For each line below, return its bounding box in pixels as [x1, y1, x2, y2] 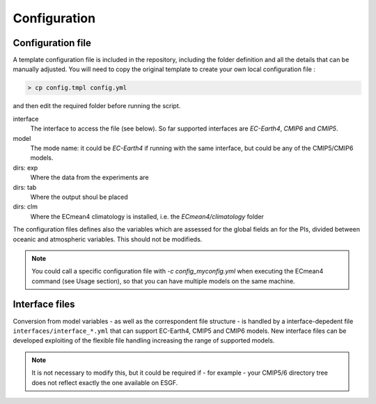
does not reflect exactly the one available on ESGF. [31, 378, 178, 387]
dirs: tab [13, 183, 37, 191]
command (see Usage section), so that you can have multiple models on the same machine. [31, 276, 295, 285]
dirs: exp [13, 163, 38, 172]
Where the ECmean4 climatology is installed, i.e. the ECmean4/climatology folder [30, 212, 265, 220]
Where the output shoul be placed [30, 193, 128, 201]
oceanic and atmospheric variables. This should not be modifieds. [13, 234, 203, 244]
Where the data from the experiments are [30, 173, 149, 181]
